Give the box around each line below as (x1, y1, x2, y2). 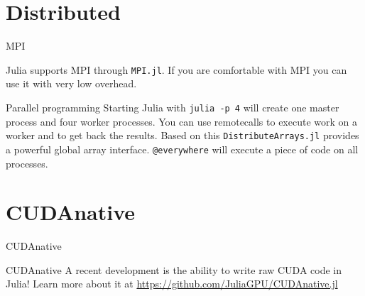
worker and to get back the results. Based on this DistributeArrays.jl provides (6, 128, 359, 143)
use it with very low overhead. (6, 76, 137, 91)
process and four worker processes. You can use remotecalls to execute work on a (6, 114, 358, 128)
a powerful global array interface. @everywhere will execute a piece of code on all (6, 141, 359, 156)
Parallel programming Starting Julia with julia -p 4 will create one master (6, 99, 339, 114)
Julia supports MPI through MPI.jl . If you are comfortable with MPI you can (6, 62, 347, 77)
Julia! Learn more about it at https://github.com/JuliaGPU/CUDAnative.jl (6, 276, 338, 291)
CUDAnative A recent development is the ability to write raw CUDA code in (6, 262, 342, 277)
